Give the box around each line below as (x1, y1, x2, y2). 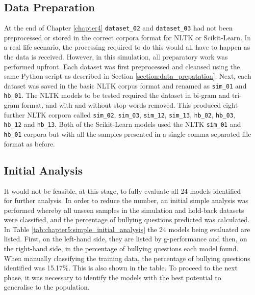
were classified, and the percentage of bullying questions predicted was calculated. (4, 214, 250, 225)
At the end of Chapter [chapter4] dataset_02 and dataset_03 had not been (4, 23, 233, 33)
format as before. (4, 138, 55, 148)
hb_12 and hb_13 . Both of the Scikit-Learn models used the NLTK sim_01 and (4, 119, 241, 129)
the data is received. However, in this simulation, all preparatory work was (4, 52, 228, 62)
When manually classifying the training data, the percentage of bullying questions (4, 253, 251, 263)
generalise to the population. (4, 282, 90, 292)
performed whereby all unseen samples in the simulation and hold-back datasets (4, 205, 244, 215)
